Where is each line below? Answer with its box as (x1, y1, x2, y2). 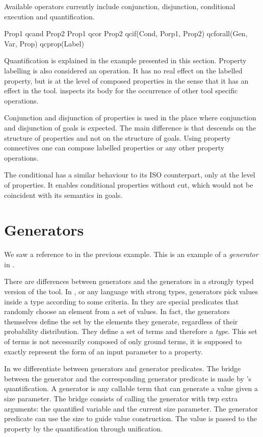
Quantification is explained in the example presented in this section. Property (4, 55, 247, 66)
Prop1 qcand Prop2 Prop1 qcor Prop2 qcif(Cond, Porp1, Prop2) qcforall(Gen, (4, 28, 248, 39)
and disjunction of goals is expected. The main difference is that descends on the (4, 122, 256, 133)
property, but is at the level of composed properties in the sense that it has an (4, 75, 249, 86)
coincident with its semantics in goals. (4, 189, 123, 200)
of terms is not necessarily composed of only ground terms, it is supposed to (4, 336, 242, 346)
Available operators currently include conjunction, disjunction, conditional (4, 1, 235, 11)
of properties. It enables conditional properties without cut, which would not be (4, 179, 253, 190)
